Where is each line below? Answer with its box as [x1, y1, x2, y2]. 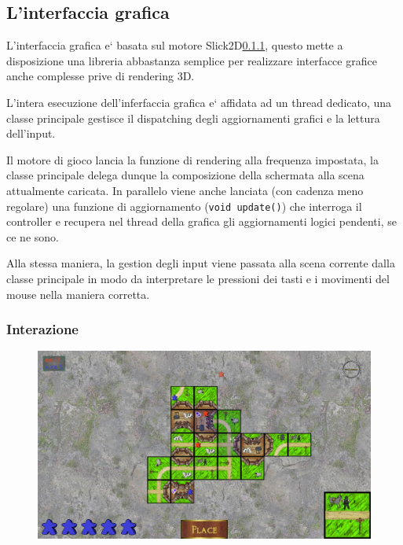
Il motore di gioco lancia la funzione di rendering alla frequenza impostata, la [6, 151, 379, 168]
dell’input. [6, 125, 56, 142]
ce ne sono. [6, 228, 59, 245]
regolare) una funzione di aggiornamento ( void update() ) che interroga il [6, 197, 362, 214]
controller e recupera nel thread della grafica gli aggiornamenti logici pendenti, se [6, 213, 397, 230]
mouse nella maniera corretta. [6, 285, 150, 302]
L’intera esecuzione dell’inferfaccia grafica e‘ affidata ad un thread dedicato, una [6, 94, 392, 110]
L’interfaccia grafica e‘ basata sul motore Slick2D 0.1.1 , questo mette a [6, 37, 343, 53]
